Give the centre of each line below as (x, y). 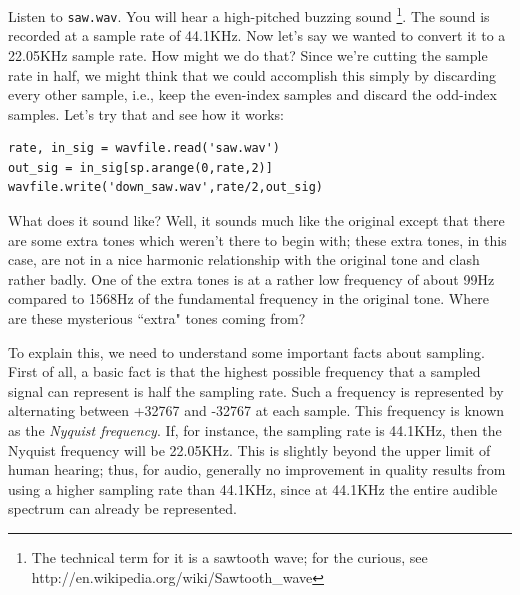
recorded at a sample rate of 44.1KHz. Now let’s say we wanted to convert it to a (257, 35)
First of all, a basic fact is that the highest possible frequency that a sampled (244, 371)
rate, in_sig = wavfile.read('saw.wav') (144, 148)
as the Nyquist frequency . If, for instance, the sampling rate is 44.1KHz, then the (255, 430)
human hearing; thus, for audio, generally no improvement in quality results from (257, 469)
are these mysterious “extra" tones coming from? (157, 318)
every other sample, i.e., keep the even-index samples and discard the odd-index (252, 94)
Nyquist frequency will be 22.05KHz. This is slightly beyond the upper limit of (249, 449)
